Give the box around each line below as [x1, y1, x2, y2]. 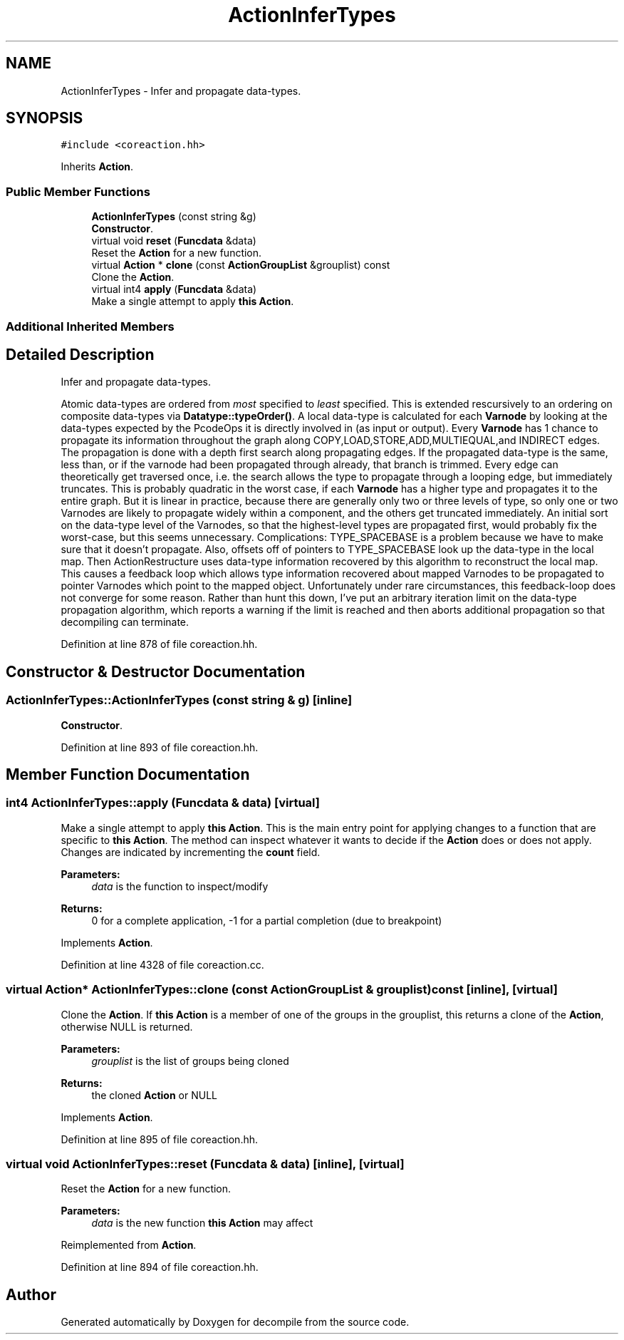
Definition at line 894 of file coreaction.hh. [61, 1261, 259, 1274]
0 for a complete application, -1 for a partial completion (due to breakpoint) [91, 914, 442, 927]
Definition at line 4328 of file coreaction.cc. [61, 958, 264, 971]
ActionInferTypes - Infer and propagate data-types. [61, 84, 301, 97]
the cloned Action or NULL [91, 1088, 218, 1101]
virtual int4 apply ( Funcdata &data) [91, 283, 257, 296]
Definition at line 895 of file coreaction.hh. [61, 1133, 259, 1145]
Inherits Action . [61, 160, 134, 173]
